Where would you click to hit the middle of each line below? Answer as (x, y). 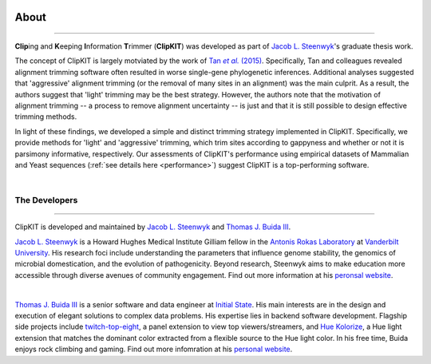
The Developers (46, 200)
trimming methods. (46, 117)
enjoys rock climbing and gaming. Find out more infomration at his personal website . (154, 349)
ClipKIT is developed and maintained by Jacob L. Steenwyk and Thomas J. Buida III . (153, 227)
